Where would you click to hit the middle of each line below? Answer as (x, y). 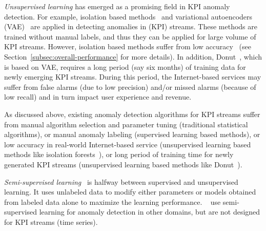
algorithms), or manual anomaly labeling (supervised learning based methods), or (132, 134)
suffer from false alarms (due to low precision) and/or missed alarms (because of (130, 86)
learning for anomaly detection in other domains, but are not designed (150, 212)
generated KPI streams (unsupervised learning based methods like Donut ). (123, 164)
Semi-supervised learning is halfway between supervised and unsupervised (121, 181)
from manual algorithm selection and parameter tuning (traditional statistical (126, 124)
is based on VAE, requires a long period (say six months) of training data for (125, 66)
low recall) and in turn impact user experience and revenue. (98, 97)
